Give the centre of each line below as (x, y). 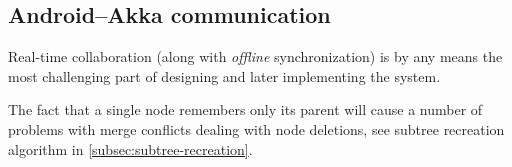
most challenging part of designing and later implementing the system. (224, 75)
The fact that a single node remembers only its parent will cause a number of (245, 109)
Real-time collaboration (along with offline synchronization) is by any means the (255, 56)
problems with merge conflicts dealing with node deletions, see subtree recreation (256, 128)
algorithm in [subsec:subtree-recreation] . (130, 148)
